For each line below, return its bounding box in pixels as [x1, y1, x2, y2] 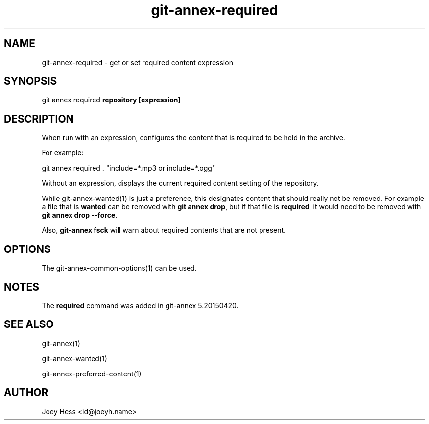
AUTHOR [4, 386, 48, 399]
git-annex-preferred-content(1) [42, 369, 142, 378]
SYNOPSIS [4, 75, 57, 88]
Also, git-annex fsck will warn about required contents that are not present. [42, 226, 286, 235]
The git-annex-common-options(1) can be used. [42, 264, 197, 273]
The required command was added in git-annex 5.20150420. [42, 301, 238, 310]
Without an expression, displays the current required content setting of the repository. [42, 179, 319, 188]
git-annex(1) [42, 339, 80, 348]
